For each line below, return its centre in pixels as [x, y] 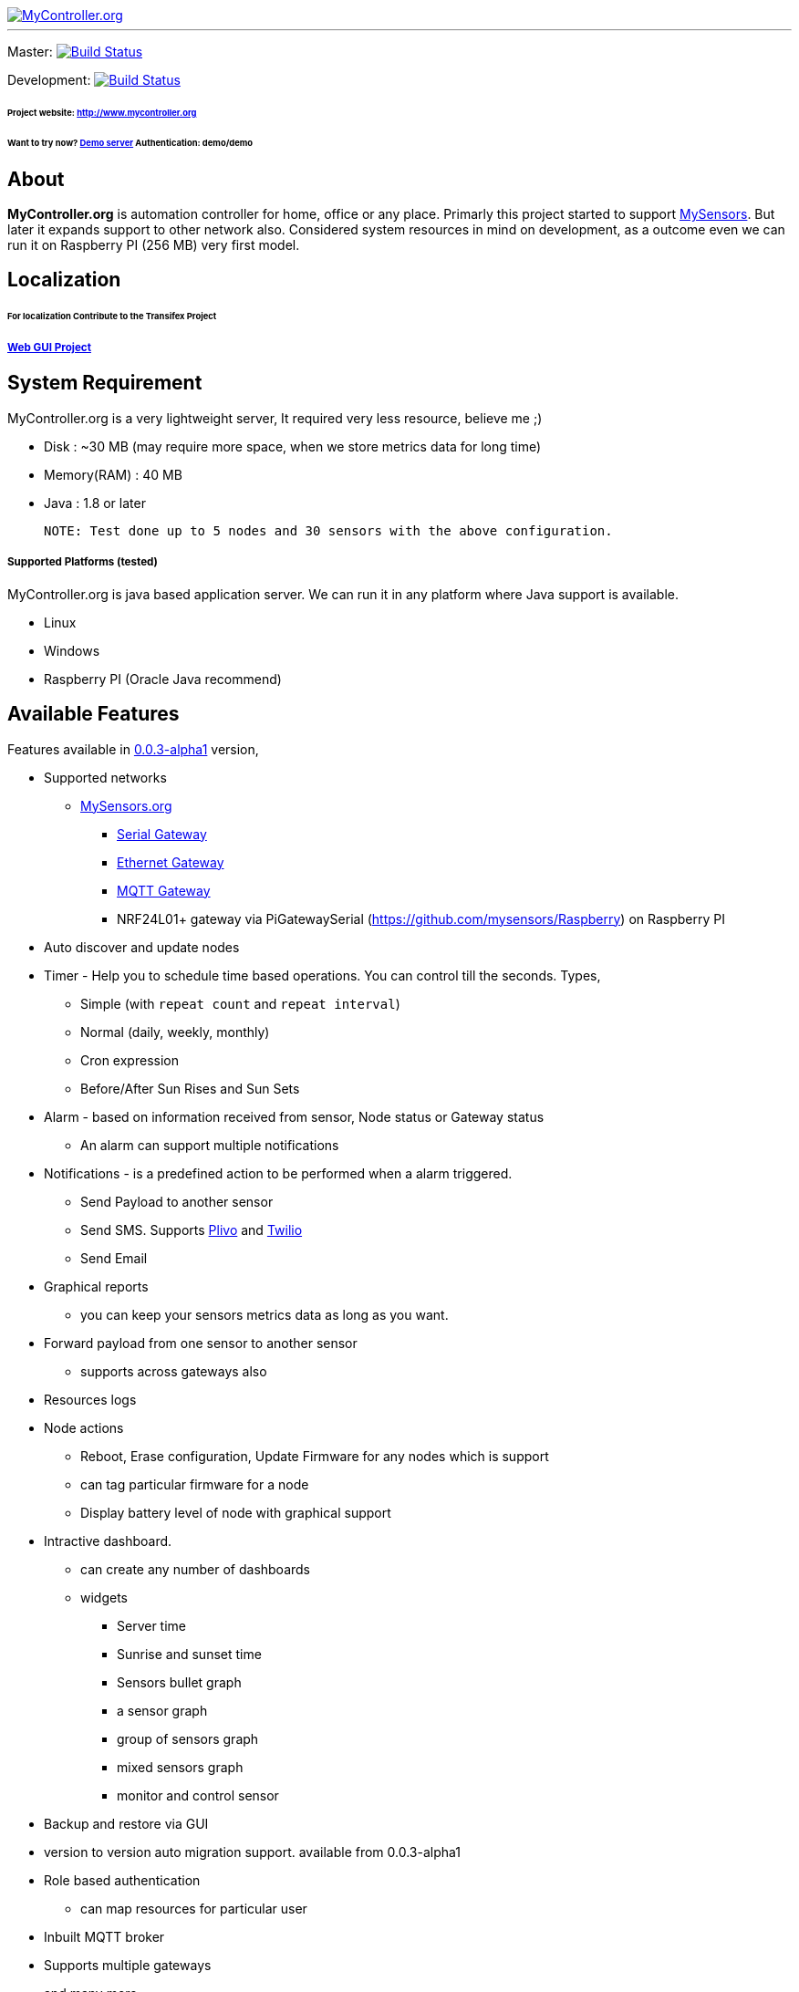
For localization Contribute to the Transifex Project [112, 316]
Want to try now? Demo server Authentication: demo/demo [130, 142]
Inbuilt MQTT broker [104, 1936]
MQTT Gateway [164, 890]
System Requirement [105, 383]
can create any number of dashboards [196, 1569]
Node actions [84, 1427]
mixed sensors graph [180, 1767]
